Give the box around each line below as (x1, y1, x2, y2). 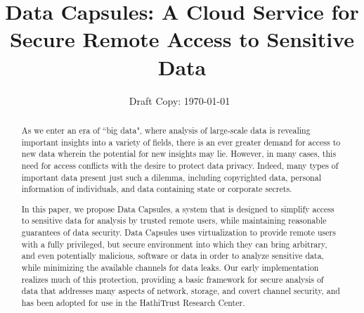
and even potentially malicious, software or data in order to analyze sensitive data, (21, 250, 324, 262)
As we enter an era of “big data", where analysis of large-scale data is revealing (21, 124, 311, 136)
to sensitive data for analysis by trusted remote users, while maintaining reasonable (21, 215, 327, 226)
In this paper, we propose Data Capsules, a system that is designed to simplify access (21, 203, 334, 215)
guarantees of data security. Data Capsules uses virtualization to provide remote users (21, 226, 336, 238)
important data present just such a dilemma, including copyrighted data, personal (21, 171, 321, 183)
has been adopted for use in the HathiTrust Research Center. (21, 296, 245, 308)
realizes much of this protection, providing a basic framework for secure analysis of (21, 273, 324, 285)
